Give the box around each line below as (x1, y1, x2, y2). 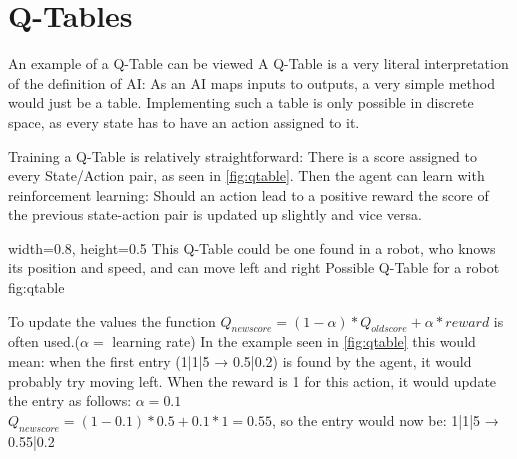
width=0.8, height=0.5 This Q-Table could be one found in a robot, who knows (8, 237, 496, 258)
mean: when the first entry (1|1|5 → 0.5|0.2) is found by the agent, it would (8, 351, 472, 372)
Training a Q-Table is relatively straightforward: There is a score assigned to (8, 145, 477, 166)
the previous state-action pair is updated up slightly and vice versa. (8, 204, 422, 225)
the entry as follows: (8, 390, 132, 411)
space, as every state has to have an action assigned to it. (8, 111, 360, 132)
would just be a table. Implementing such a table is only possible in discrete (8, 92, 474, 113)
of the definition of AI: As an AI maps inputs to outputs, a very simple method (8, 72, 495, 93)
